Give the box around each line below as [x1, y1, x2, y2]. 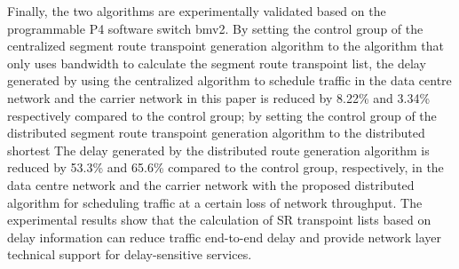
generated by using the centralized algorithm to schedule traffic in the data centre [7, 71, 452, 90]
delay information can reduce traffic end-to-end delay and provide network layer [7, 227, 442, 246]
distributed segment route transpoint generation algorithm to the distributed [7, 123, 425, 142]
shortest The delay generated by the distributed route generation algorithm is [7, 140, 430, 159]
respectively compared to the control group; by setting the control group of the [7, 106, 437, 124]
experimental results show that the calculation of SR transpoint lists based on [7, 210, 431, 229]
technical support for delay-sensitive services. [7, 245, 252, 264]
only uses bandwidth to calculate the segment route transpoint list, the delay [7, 53, 426, 72]
